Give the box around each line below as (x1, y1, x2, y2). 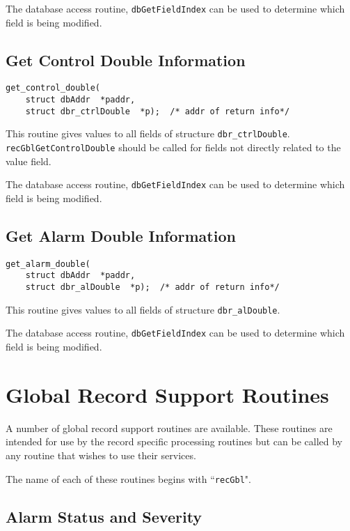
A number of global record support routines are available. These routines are (6, 420, 333, 435)
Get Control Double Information (6, 49, 246, 70)
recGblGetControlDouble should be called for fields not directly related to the (6, 140, 341, 155)
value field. (6, 153, 51, 168)
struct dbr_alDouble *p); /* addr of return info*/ (25, 282, 280, 293)
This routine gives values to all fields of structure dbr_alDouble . (6, 302, 280, 316)
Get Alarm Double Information (6, 224, 236, 246)
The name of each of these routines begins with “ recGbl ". (6, 471, 251, 486)
